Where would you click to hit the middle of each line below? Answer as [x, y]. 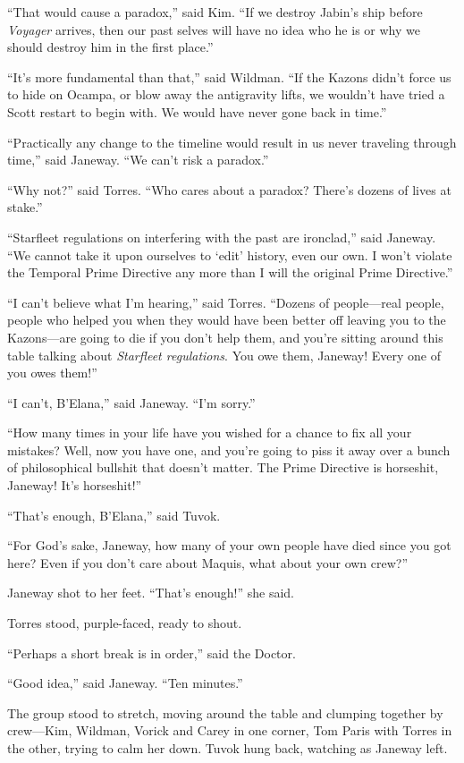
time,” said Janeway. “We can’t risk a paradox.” [138, 160]
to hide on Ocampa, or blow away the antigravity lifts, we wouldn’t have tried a [226, 94]
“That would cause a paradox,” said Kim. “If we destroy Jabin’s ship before [215, 12]
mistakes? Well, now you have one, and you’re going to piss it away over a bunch [229, 449]
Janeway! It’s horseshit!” [75, 485]
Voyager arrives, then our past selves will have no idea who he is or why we [214, 29]
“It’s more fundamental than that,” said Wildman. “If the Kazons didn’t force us [229, 76]
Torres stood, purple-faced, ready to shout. [125, 623]
